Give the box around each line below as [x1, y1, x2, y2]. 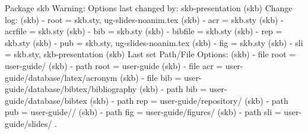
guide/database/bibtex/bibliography [5, 83, 137, 95]
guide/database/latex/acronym [5, 71, 118, 83]
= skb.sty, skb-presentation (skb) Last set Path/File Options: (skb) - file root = [5, 48, 296, 60]
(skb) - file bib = [120, 71, 182, 83]
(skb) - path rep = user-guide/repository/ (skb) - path [90, 94, 288, 106]
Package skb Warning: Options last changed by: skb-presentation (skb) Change [5, 2, 293, 14]
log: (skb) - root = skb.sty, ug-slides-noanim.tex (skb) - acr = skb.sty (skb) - [5, 13, 284, 25]
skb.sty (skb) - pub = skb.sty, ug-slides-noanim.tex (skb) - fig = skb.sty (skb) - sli [5, 36, 303, 48]
